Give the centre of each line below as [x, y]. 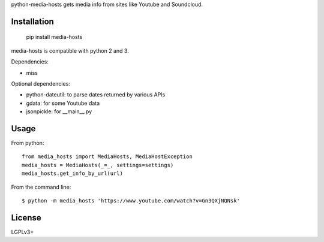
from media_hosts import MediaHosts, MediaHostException [107, 157]
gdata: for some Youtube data [63, 103]
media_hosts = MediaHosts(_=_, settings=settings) [98, 165]
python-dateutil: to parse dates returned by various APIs [96, 95]
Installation [32, 21]
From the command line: [41, 187]
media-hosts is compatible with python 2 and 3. [70, 50]
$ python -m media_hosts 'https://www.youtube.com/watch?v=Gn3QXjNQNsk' [131, 201]
